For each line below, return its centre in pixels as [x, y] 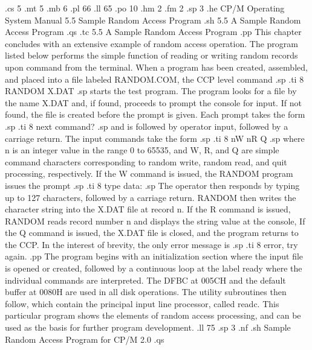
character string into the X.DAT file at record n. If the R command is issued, [148, 209]
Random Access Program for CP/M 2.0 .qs [85, 339]
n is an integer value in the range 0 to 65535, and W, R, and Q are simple [142, 150]
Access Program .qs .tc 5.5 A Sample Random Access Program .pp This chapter [153, 32]
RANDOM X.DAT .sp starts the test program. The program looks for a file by [151, 91]
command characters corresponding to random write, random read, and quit [146, 161]
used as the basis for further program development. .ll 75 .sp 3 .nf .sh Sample [148, 327]
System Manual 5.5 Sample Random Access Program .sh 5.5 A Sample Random [153, 20]
